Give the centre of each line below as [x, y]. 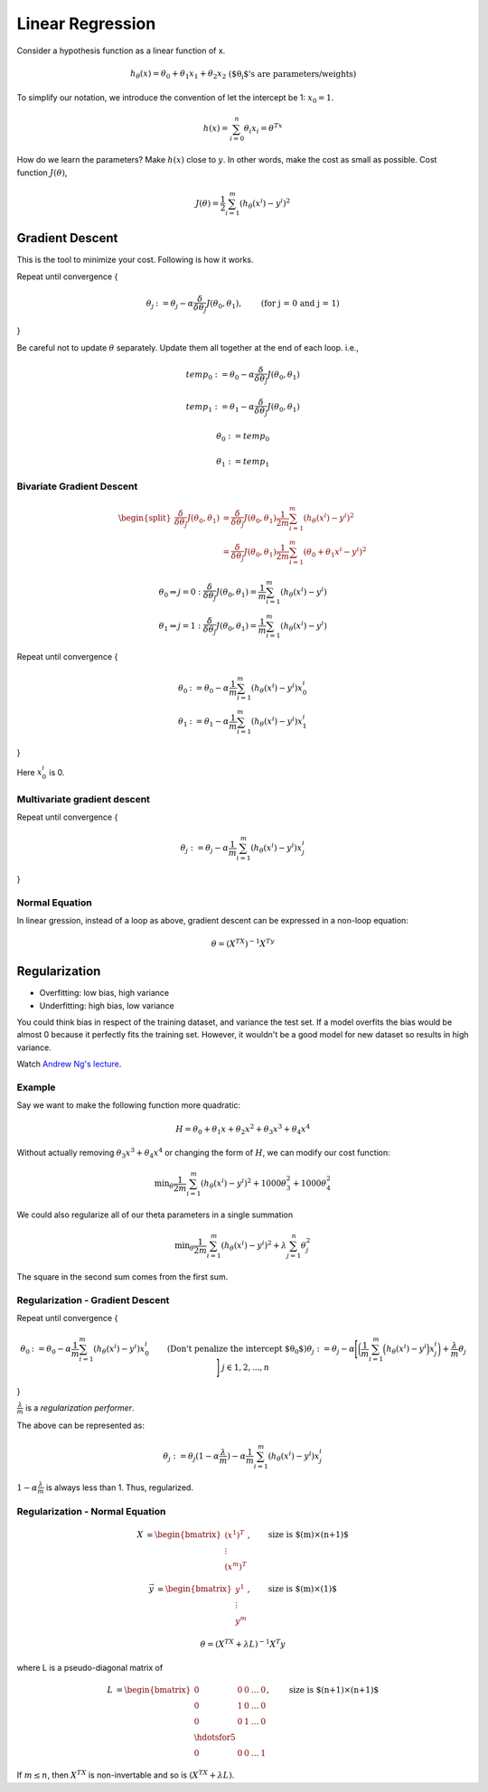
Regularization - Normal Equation [91, 1511]
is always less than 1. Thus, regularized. [120, 1487]
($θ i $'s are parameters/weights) [292, 75]
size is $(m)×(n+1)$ [309, 1535]
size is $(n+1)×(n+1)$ [334, 1690]
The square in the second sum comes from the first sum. [122, 1276]
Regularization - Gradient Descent [93, 1299]
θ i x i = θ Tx [263, 129]
